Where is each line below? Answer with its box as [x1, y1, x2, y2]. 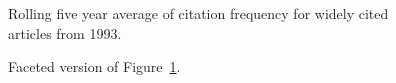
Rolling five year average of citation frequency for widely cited [8, 3, 389, 23]
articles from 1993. [8, 22, 122, 43]
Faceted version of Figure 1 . [8, 56, 181, 77]
